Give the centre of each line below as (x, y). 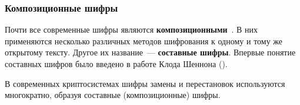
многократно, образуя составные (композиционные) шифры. (113, 95)
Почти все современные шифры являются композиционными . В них (131, 29)
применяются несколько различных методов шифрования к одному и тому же (144, 41)
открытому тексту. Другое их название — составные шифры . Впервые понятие (150, 52)
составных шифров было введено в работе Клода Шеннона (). (116, 64)
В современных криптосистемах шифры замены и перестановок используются (145, 83)
